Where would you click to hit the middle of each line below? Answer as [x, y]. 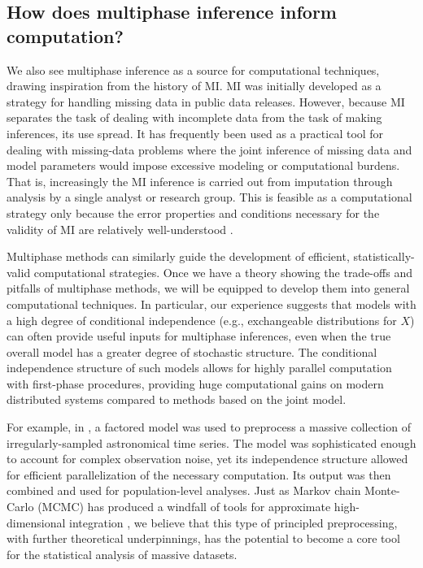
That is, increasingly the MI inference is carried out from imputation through [200, 181]
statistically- [384, 256]
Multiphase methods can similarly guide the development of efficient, [178, 256]
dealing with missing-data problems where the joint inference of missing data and [209, 149]
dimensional [36, 522]
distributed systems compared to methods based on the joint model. [177, 399]
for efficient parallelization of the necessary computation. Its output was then [199, 474]
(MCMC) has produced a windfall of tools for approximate [184, 507]
